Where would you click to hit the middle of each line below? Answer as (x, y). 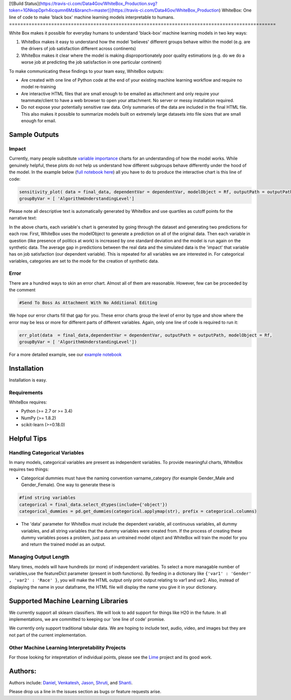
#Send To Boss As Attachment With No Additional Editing (88, 303)
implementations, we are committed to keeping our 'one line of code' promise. (87, 619)
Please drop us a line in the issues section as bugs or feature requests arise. (85, 692)
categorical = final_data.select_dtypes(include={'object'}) (93, 504)
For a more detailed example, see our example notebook (65, 354)
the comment (22, 290)
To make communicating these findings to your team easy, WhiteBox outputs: (86, 71)
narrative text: (23, 218)
